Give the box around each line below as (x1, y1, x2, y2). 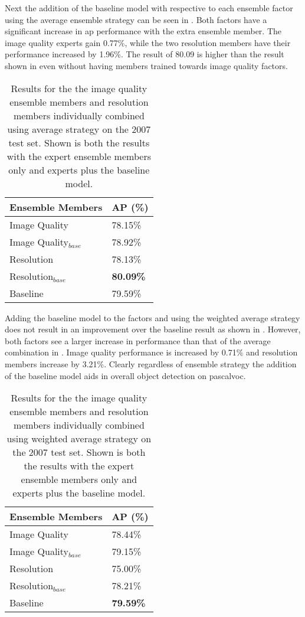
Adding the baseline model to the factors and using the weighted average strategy (5, 311, 300, 324)
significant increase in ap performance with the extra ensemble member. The (5, 25, 282, 37)
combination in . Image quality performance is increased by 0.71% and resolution (5, 346, 298, 358)
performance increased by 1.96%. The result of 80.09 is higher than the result (5, 48, 284, 60)
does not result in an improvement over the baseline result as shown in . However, (5, 323, 301, 335)
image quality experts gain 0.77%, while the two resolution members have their (5, 36, 291, 48)
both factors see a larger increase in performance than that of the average (5, 334, 271, 347)
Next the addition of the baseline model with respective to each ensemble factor (5, 2, 293, 14)
